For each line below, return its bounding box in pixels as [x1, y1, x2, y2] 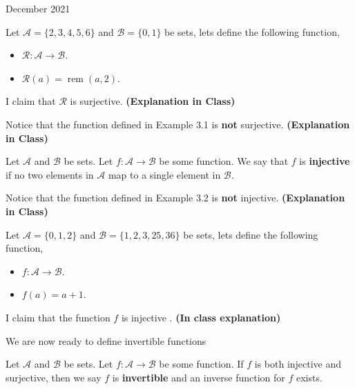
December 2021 [6, 1, 70, 15]
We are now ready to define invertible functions [6, 333, 207, 348]
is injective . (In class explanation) [121, 310, 281, 324]
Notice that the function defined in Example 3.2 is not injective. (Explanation [6, 190, 345, 205]
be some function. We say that [159, 154, 289, 168]
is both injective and [254, 357, 342, 371]
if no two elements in [6, 167, 94, 181]
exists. [296, 370, 323, 384]
